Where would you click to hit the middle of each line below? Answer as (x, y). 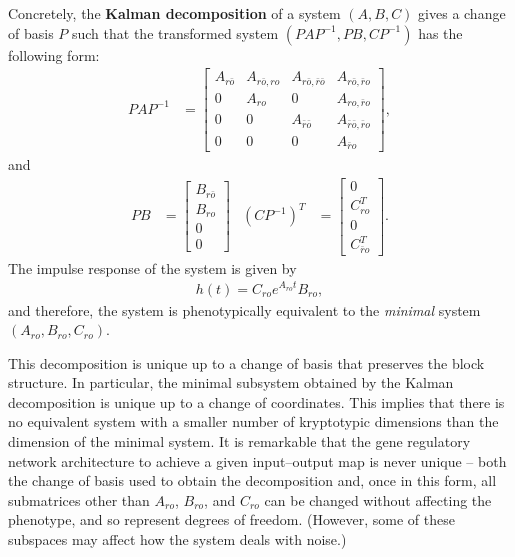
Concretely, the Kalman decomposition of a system (174, 13)
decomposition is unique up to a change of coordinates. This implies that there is (256, 401)
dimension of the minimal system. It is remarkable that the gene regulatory (239, 441)
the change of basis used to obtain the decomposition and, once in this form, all (252, 480)
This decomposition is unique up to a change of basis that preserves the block (246, 362)
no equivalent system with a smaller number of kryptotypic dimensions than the (253, 421)
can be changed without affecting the (378, 499)
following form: (54, 54)
